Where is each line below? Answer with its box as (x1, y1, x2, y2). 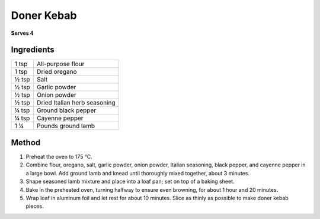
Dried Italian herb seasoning (36, 99, 116, 107)
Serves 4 (11, 30, 34, 37)
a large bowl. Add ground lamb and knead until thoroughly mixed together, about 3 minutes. (25, 169, 250, 176)
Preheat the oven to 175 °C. (25, 153, 93, 160)
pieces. (25, 202, 44, 210)
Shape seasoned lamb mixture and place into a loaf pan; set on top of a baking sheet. (25, 178, 235, 185)
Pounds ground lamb (36, 122, 95, 130)
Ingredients (11, 45, 55, 55)
